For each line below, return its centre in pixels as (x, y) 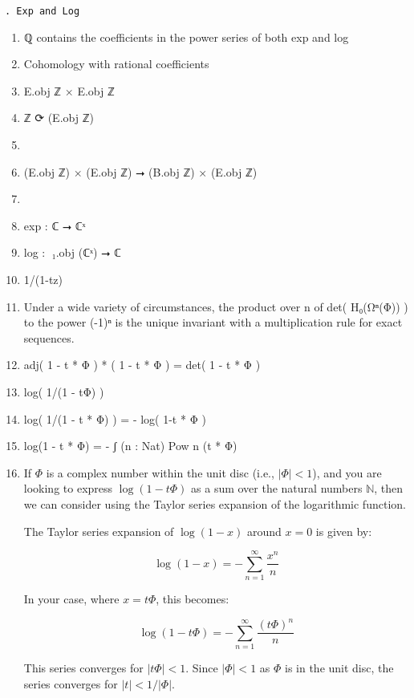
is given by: (344, 531)
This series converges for (83, 668)
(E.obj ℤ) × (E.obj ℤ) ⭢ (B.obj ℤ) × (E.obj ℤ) (140, 171)
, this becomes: (193, 599)
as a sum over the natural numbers (277, 488)
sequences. (49, 337)
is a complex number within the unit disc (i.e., (160, 472)
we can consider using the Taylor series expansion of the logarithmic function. (215, 503)
